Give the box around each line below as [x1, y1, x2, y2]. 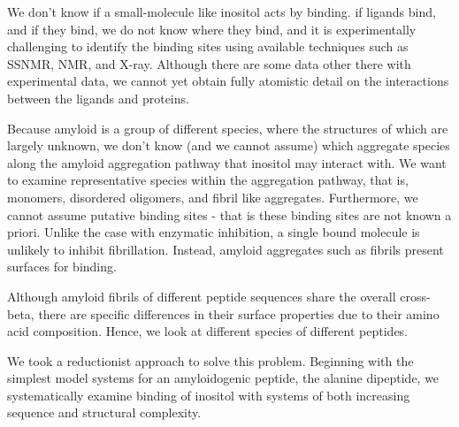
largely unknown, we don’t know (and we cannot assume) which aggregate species [7, 136, 450, 155]
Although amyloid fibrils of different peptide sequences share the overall [7, 286, 396, 305]
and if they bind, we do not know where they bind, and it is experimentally [7, 19, 417, 38]
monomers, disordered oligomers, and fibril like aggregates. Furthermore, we [7, 187, 418, 206]
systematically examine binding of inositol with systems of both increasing [7, 385, 410, 404]
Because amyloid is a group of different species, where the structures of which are [7, 118, 448, 137]
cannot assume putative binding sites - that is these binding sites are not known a [7, 205, 452, 224]
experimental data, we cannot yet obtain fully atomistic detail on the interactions [7, 72, 449, 90]
